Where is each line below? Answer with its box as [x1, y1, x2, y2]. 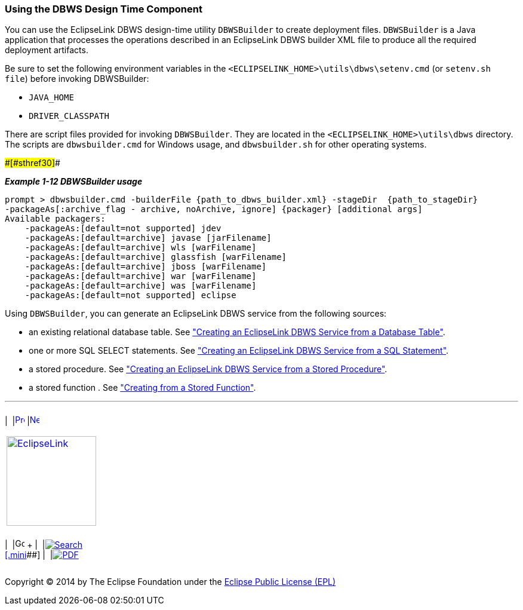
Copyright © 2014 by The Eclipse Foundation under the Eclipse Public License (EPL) [5, 577, 336, 587]
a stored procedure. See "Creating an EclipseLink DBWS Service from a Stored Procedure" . [29, 364, 387, 375]
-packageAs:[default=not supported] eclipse [24, 290, 236, 301]
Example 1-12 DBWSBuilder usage [5, 176, 143, 187]
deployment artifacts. [5, 45, 88, 56]
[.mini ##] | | [5, 550, 53, 560]
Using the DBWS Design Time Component [5, 3, 202, 15]
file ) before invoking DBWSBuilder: [5, 73, 149, 84]
